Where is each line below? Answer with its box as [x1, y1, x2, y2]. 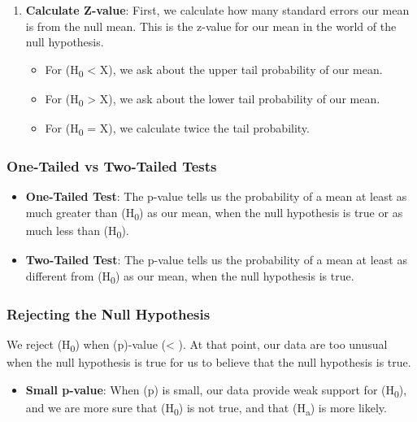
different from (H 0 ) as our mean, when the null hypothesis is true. [25, 267, 354, 286]
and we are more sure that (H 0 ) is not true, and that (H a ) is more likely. [25, 399, 387, 418]
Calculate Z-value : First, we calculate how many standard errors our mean [25, 2, 410, 18]
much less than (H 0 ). [25, 222, 129, 241]
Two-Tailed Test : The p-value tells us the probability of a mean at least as [25, 251, 407, 268]
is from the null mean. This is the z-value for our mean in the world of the [25, 17, 397, 34]
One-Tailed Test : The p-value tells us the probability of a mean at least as [25, 188, 407, 205]
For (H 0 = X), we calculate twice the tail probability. [45, 120, 310, 138]
